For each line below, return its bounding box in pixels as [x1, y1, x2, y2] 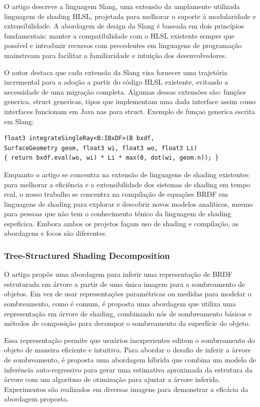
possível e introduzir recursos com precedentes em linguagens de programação [4, 40, 242, 51]
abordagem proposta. [4, 393, 69, 404]
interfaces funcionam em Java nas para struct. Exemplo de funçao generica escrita [4, 106, 255, 116]
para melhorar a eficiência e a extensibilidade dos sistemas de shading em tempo [4, 179, 250, 189]
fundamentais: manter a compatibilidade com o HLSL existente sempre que [4, 30, 234, 41]
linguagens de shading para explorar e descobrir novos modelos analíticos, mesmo [4, 198, 253, 209]
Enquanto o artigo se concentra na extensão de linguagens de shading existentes [4, 169, 249, 179]
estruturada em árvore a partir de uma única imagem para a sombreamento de [4, 278, 245, 289]
